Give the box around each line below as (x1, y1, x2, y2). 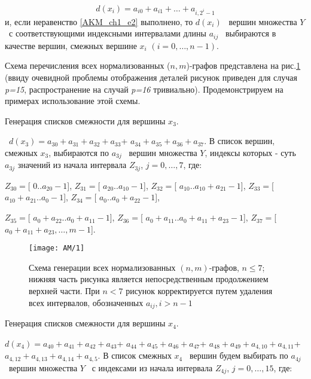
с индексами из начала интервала (92, 361, 213, 374)
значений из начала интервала (17, 158, 127, 171)
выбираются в (225, 27, 276, 39)
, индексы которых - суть (205, 146, 296, 158)
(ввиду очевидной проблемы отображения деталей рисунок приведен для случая (5, 71, 297, 83)
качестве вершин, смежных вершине (5, 39, 137, 51)
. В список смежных (97, 349, 172, 362)
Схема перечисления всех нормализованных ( (5, 59, 170, 72)
